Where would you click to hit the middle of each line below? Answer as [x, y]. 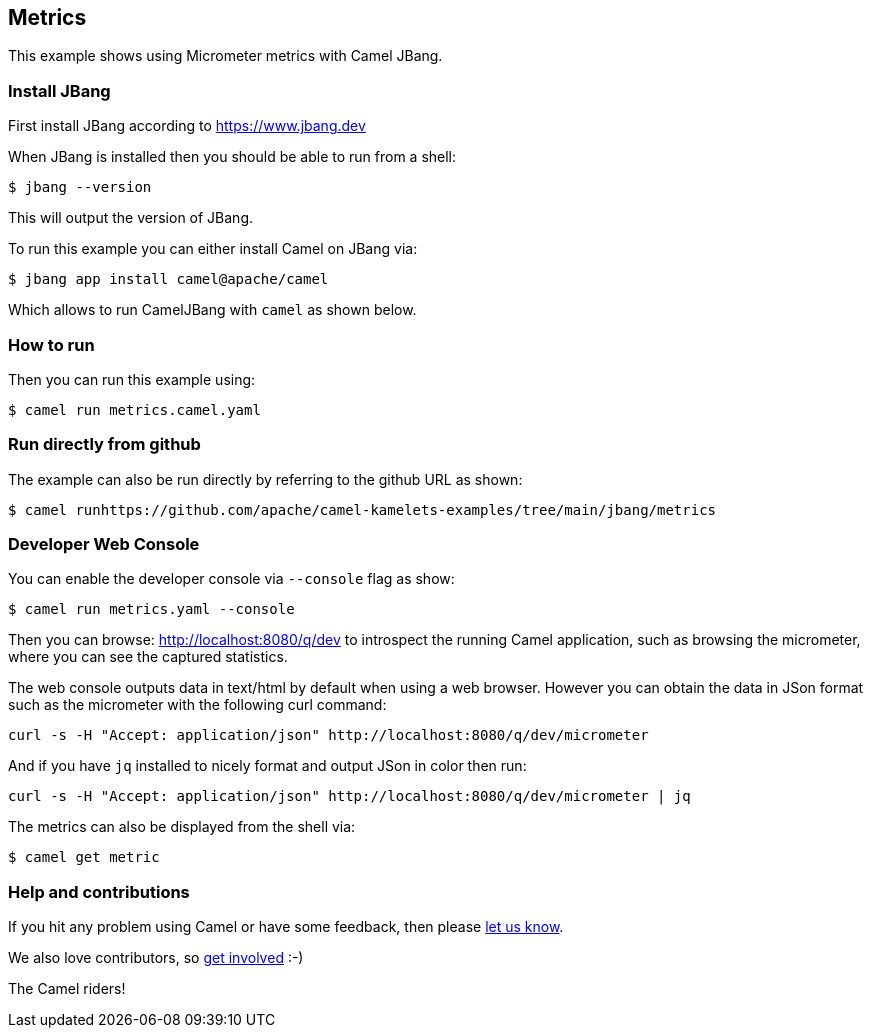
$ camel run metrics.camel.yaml [134, 409]
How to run [51, 344]
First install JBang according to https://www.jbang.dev [187, 126]
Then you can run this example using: [132, 379]
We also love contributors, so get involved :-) [156, 958]
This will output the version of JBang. [131, 218]
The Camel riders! [67, 989]
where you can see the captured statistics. [148, 657]
